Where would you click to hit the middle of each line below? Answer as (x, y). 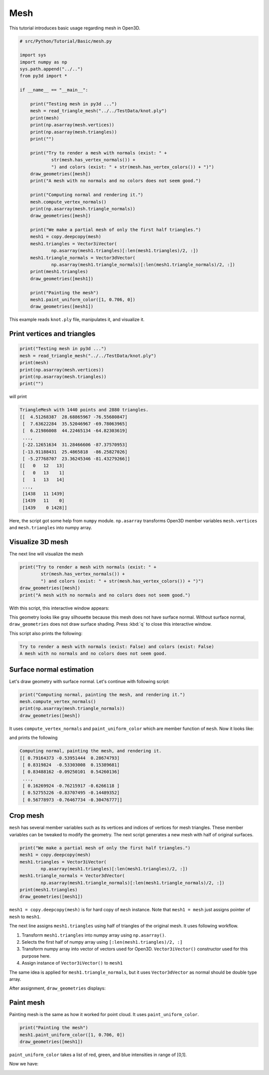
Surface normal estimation (52, 669)
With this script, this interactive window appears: (59, 608)
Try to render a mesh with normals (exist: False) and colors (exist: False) (117, 646)
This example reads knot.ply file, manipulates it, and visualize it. (77, 320)
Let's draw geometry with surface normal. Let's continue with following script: (89, 681)
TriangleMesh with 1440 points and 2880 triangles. (84, 410)
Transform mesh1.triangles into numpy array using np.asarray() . (94, 935)
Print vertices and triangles (52, 334)
